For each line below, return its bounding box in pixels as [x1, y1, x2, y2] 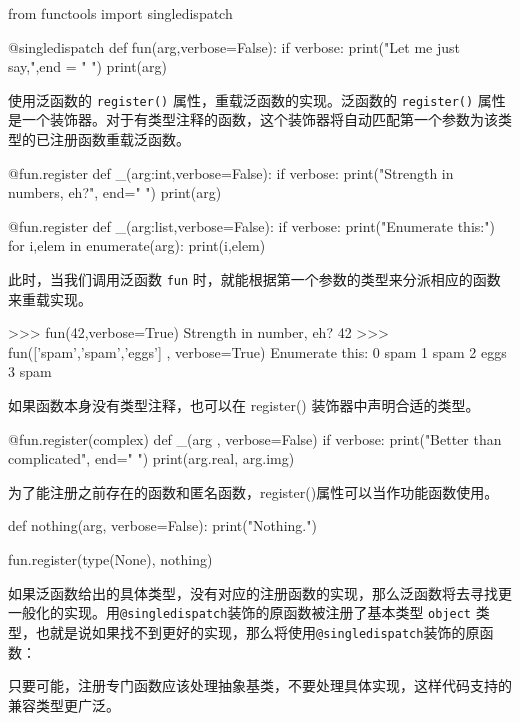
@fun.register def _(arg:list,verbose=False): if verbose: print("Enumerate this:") [8, 215, 495, 236]
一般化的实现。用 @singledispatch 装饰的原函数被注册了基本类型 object [8, 602, 472, 623]
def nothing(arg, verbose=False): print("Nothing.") [8, 515, 317, 536]
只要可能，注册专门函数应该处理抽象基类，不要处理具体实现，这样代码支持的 [8, 675, 512, 696]
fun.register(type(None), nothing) [8, 549, 213, 569]
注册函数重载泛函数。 [49, 129, 190, 150]
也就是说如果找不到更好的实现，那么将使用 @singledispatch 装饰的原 [35, 621, 480, 642]
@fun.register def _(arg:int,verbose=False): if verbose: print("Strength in [8, 162, 454, 183]
